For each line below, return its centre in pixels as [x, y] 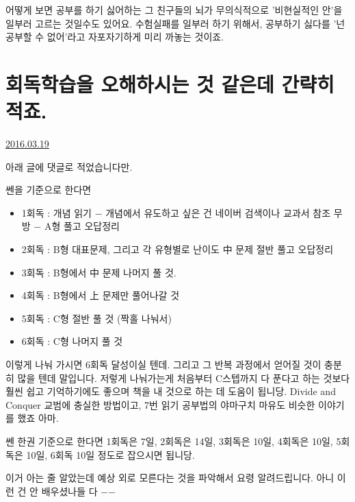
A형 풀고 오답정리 [82, 226]
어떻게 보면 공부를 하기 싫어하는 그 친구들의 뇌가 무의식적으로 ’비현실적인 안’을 [174, 10]
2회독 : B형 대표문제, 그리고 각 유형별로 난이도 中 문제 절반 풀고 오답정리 [177, 249]
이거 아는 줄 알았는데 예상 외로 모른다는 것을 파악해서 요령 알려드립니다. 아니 [170, 478]
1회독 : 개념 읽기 [56, 212]
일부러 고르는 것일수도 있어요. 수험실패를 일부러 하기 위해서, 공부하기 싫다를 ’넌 [175, 23]
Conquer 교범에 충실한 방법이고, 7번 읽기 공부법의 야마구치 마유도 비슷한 [160, 404]
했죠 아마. [38, 418]
